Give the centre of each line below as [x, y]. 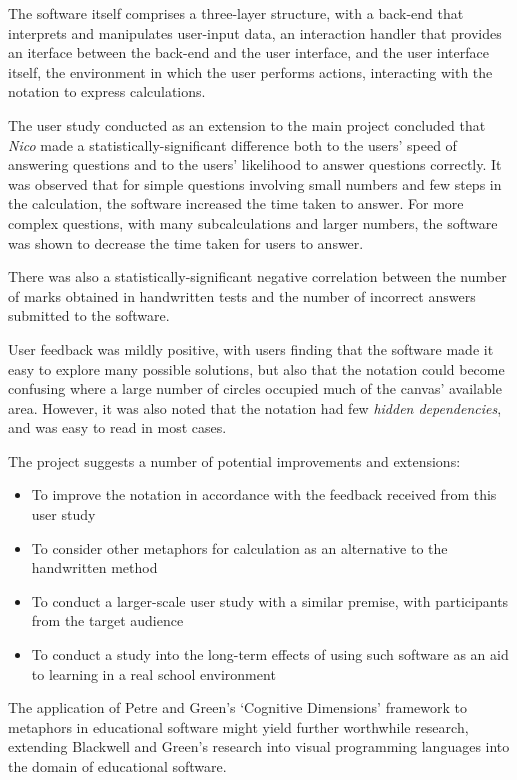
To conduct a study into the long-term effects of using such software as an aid [270, 654]
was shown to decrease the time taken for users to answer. [186, 242]
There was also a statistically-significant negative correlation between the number [257, 276]
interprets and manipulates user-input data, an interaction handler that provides [255, 32]
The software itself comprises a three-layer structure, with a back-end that [236, 13]
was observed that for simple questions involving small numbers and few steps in [255, 183]
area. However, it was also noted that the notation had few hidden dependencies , [255, 407]
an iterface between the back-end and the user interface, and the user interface [248, 52]
